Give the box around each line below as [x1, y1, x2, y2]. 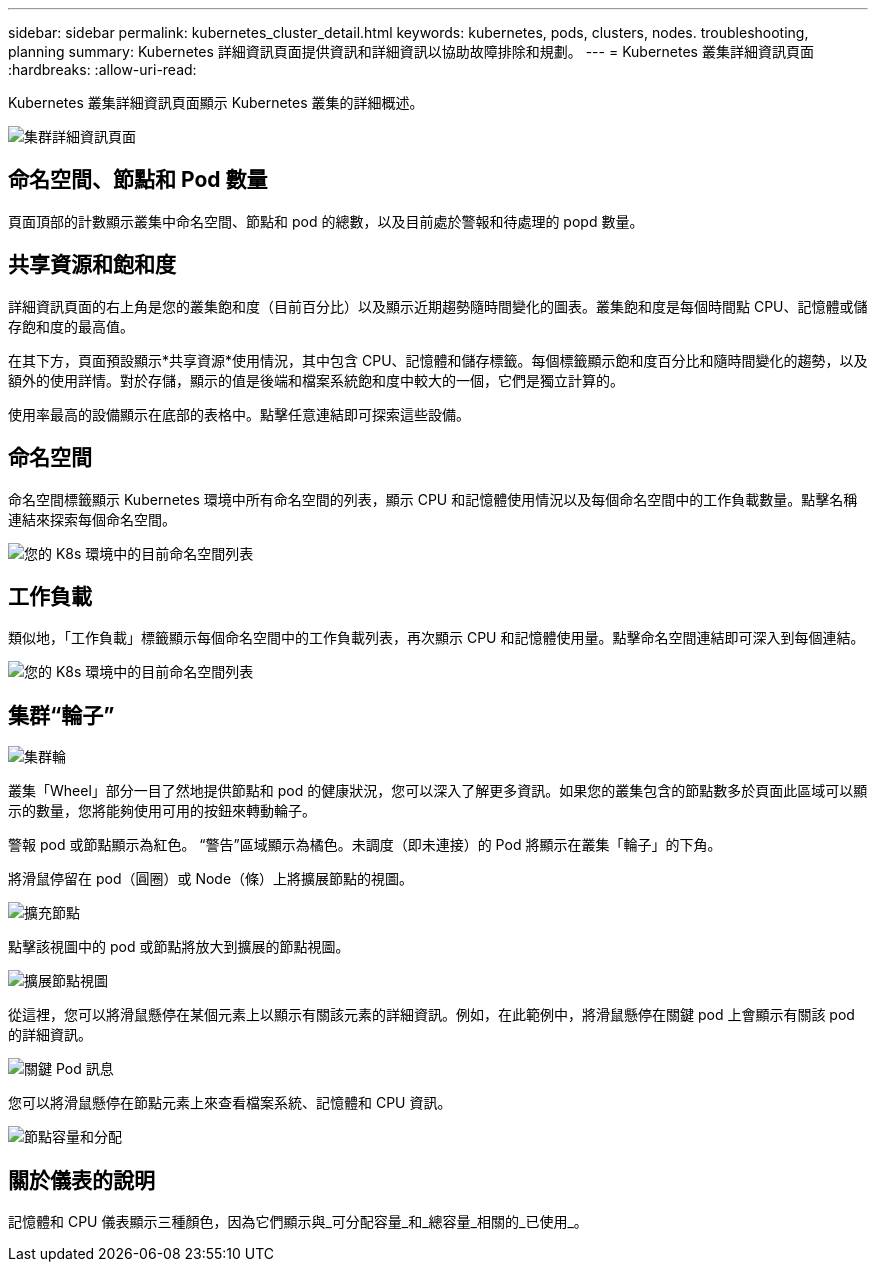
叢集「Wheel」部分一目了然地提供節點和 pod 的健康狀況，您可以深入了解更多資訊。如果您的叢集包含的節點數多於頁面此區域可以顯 [8, 782, 868, 800]
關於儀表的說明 [8, 1167, 155, 1193]
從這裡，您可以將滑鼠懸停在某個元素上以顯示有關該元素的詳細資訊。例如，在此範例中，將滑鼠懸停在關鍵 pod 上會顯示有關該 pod [8, 1006, 855, 1024]
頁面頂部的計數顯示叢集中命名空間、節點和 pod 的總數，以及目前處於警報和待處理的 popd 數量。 [8, 212, 644, 230]
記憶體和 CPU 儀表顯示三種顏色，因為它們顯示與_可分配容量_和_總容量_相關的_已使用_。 [8, 1213, 588, 1231]
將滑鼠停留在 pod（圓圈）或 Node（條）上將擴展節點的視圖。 [8, 870, 414, 888]
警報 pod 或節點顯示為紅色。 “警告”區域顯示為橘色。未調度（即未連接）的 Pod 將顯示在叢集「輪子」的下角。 [8, 836, 722, 854]
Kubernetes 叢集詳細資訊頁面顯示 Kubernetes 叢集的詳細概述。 [8, 94, 424, 111]
